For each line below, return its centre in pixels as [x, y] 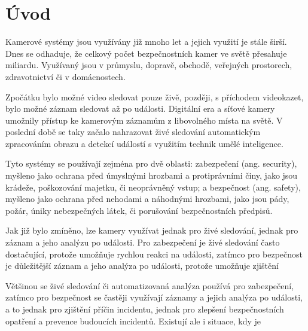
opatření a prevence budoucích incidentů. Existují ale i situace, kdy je [133, 321]
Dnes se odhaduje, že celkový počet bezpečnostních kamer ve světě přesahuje [146, 53]
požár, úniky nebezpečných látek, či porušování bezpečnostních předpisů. [139, 210]
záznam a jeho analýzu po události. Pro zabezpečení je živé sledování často [143, 242]
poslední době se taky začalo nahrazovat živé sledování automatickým [133, 132]
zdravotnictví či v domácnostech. [65, 76]
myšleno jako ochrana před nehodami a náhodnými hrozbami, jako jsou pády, [147, 199]
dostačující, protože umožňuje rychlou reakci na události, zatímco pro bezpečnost [154, 254]
